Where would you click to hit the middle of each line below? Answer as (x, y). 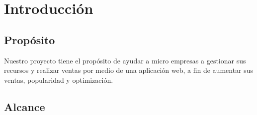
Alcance (25, 106)
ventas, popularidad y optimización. (59, 80)
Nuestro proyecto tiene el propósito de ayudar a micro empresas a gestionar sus (125, 60)
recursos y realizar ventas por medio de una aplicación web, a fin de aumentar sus (129, 70)
